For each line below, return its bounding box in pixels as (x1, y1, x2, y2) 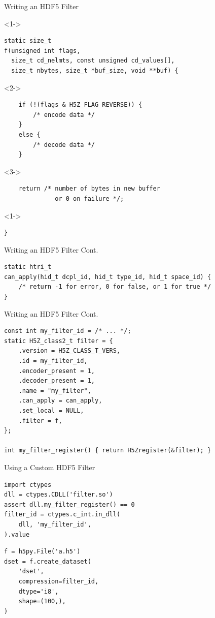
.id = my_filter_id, (18, 357, 88, 365)
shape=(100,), (18, 598, 66, 605)
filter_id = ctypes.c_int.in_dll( (4, 511, 121, 518)
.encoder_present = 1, (18, 367, 95, 375)
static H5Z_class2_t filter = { (4, 337, 113, 345)
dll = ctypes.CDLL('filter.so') (4, 491, 113, 499)
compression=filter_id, (18, 577, 99, 585)
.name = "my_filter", (18, 387, 91, 394)
